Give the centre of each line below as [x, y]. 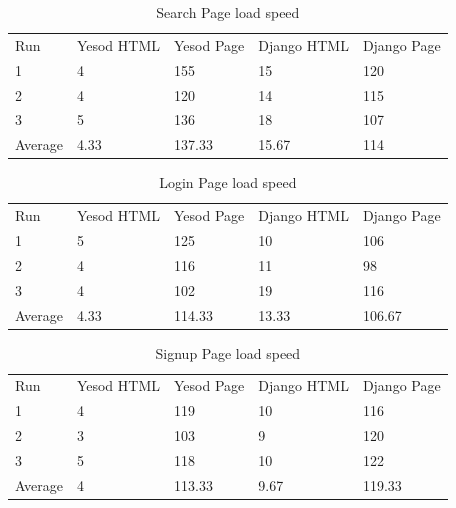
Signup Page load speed [228, 352]
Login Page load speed [228, 182]
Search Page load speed [228, 12]
